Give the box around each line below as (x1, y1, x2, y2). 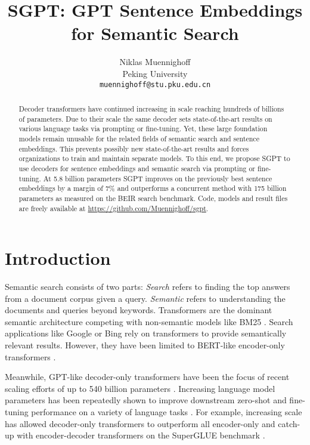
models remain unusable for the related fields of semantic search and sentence (18, 133, 259, 143)
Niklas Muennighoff (119, 55, 191, 68)
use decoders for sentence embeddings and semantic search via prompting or (18, 163, 256, 173)
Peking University (122, 67, 188, 79)
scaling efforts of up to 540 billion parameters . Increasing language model (5, 382, 275, 394)
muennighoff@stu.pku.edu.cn (99, 80, 211, 89)
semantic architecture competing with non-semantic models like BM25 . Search (5, 315, 293, 327)
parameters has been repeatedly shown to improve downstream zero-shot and (5, 394, 287, 406)
